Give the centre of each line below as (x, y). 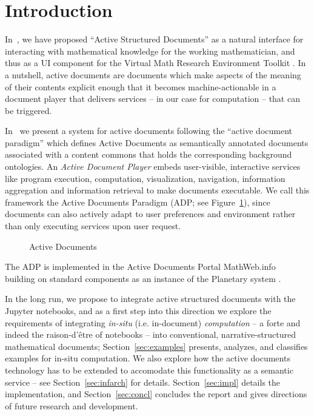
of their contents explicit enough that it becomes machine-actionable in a (141, 86)
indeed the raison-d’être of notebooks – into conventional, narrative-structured (151, 334)
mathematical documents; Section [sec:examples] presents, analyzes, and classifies (156, 346)
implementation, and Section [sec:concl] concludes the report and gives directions (156, 394)
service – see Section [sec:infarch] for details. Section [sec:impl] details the (143, 382)
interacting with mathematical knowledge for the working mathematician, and (150, 51)
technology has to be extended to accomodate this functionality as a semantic (149, 370)
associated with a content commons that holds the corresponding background (149, 154)
